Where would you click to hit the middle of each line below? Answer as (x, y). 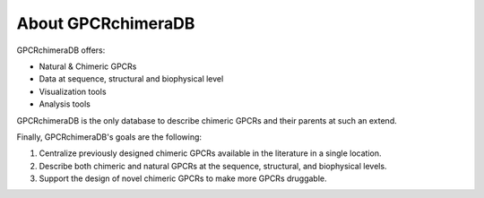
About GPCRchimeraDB (106, 23)
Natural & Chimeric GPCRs (88, 66)
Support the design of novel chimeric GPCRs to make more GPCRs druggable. (183, 178)
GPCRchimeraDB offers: (61, 50)
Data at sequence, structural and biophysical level (131, 79)
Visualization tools (73, 91)
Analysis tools (65, 104)
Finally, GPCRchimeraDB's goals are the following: (109, 137)
